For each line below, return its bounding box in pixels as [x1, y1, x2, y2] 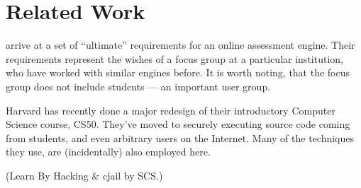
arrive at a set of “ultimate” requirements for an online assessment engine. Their [6, 37, 355, 52]
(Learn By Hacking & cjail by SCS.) [6, 168, 163, 182]
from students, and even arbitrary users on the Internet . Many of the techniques [6, 130, 355, 145]
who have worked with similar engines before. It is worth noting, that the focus [6, 65, 350, 80]
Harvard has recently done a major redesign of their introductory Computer [6, 102, 335, 117]
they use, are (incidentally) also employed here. [6, 144, 211, 159]
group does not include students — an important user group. [6, 78, 271, 93]
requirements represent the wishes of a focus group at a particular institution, [6, 51, 343, 66]
